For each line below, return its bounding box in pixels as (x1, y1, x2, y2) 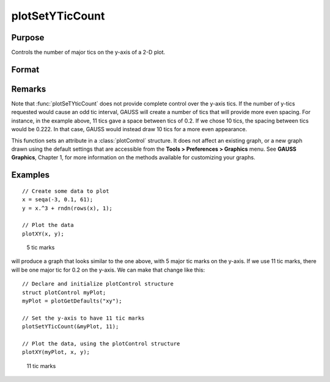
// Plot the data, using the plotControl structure (22, 340, 180, 347)
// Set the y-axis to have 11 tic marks (22, 314, 145, 322)
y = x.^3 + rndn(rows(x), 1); (22, 204, 113, 212)
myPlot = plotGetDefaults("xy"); (22, 298, 122, 305)
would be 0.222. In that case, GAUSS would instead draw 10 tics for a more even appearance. (11, 126, 248, 133)
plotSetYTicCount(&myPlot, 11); (22, 323, 119, 330)
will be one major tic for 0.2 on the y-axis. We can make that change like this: (11, 266, 205, 273)
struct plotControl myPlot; (22, 289, 106, 296)
